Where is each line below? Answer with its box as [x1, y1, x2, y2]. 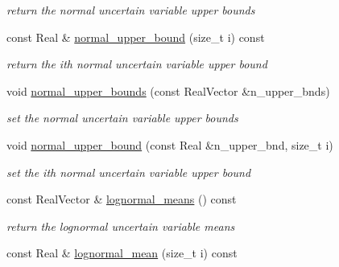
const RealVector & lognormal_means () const [6, 191, 237, 207]
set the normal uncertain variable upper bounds [6, 109, 238, 126]
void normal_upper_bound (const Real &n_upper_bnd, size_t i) [6, 136, 333, 153]
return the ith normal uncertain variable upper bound [6, 55, 267, 72]
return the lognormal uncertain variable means [6, 217, 235, 234]
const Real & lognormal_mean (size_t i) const [6, 244, 238, 261]
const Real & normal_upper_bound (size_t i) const [6, 28, 265, 45]
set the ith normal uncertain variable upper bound [6, 163, 251, 180]
